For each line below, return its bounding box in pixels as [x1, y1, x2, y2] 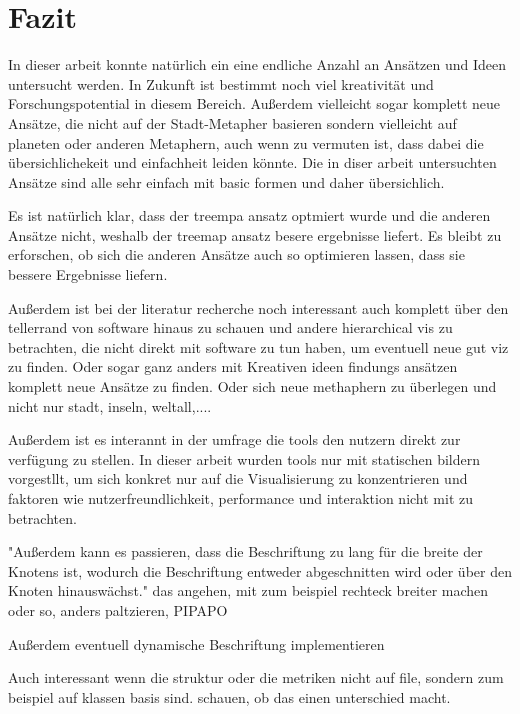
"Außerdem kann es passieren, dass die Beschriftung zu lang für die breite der [8, 541, 483, 562]
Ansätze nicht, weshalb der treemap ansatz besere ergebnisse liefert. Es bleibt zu [8, 224, 502, 245]
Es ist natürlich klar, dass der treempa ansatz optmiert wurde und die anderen [8, 205, 491, 226]
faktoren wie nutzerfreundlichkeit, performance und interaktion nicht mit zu [8, 488, 474, 508]
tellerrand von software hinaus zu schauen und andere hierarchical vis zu [8, 317, 453, 338]
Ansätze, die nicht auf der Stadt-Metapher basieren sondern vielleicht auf [8, 112, 457, 133]
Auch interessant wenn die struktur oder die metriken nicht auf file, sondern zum [8, 667, 504, 688]
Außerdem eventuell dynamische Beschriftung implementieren [8, 633, 385, 654]
